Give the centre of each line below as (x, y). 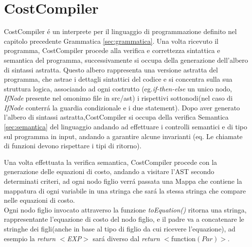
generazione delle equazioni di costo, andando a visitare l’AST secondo (109, 171)
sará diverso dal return (126, 238)
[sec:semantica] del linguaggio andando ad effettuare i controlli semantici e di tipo (126, 127)
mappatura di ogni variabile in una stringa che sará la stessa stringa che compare (125, 190)
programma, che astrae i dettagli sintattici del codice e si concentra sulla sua (118, 79)
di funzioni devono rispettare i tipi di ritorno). (73, 146)
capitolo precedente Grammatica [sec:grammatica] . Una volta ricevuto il (111, 41)
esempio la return (30, 238)
